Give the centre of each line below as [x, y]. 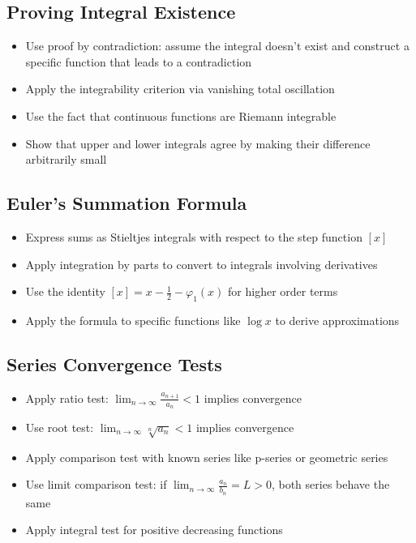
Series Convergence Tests [114, 363]
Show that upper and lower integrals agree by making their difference [198, 143]
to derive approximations [337, 320]
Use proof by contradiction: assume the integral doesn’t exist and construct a [217, 46]
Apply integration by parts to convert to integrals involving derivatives [202, 264]
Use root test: [60, 427]
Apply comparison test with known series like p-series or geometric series [207, 457]
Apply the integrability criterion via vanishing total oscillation [180, 89]
